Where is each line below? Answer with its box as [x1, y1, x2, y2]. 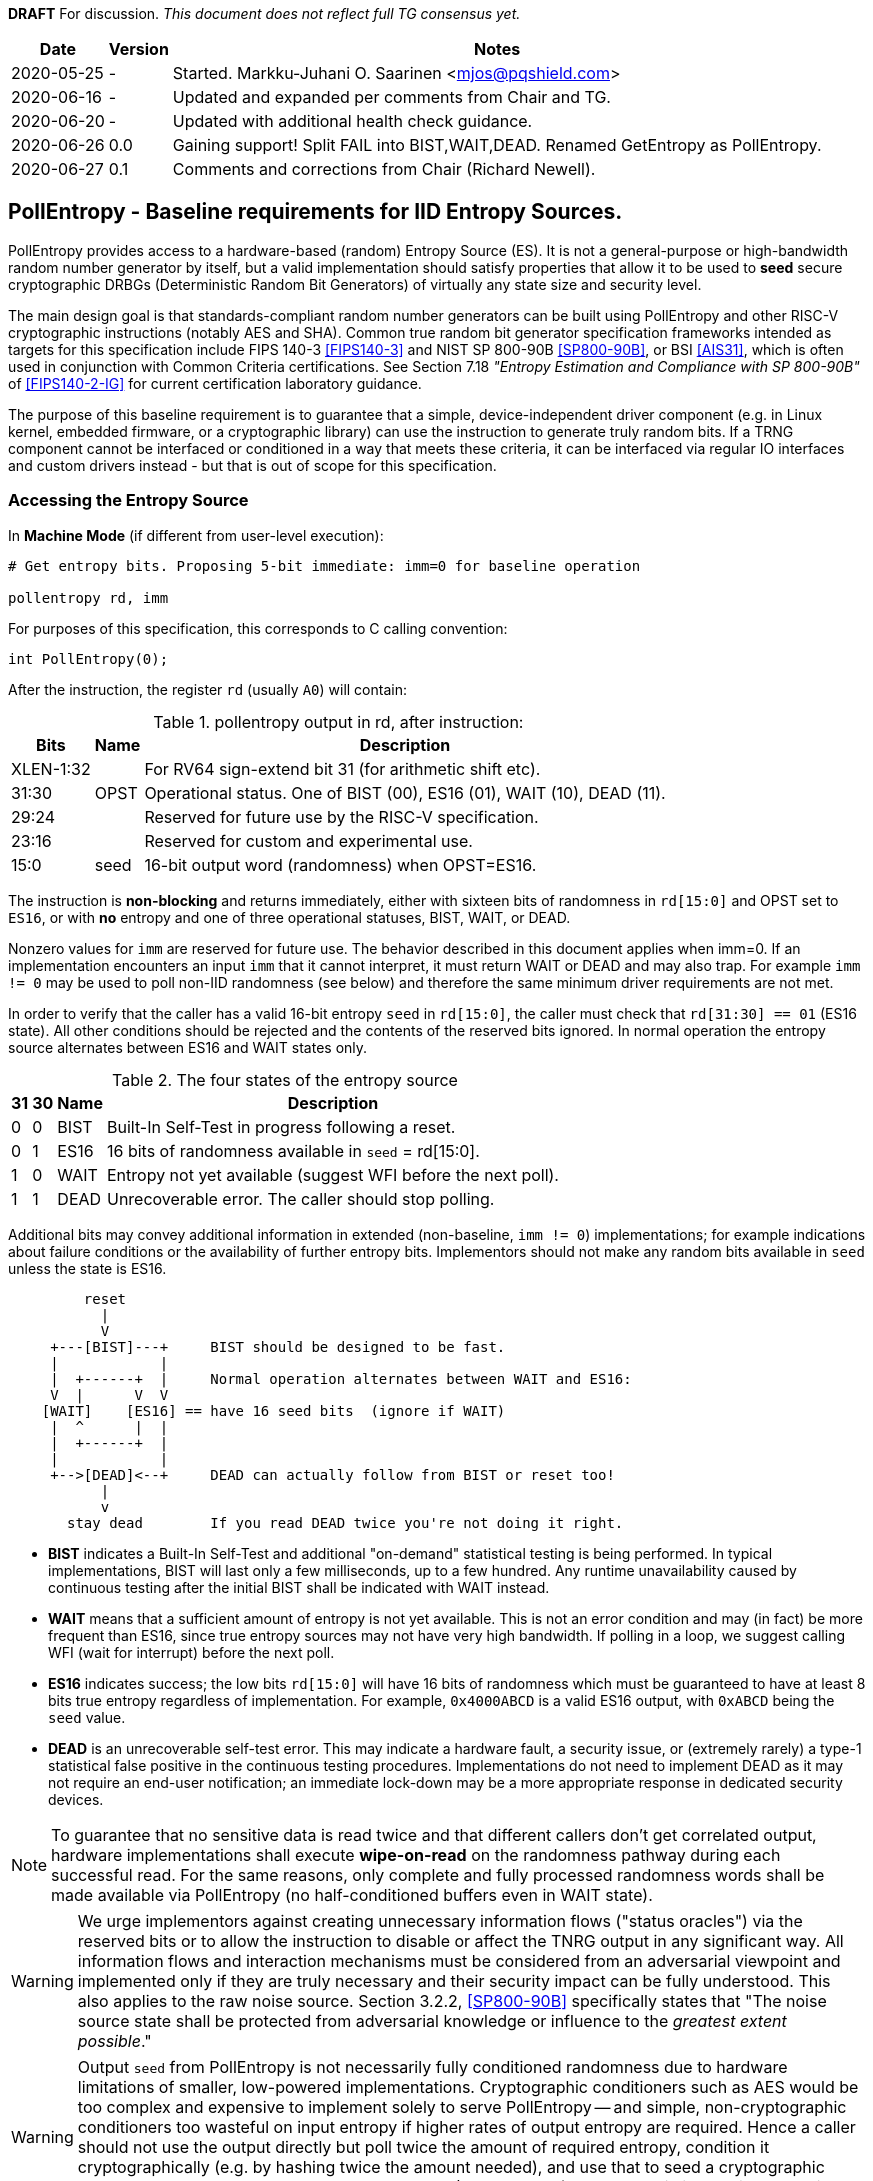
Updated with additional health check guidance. [172, 111, 533, 131]
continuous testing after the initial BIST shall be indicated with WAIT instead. [48, 1578, 550, 1596]
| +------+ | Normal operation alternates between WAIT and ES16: [50, 1370, 632, 1387]
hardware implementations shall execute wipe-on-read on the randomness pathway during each [51, 1844, 781, 1865]
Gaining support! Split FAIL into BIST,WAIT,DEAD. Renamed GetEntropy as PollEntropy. [172, 135, 822, 155]
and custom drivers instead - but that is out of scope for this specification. [8, 456, 497, 474]
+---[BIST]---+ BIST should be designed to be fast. [50, 1338, 506, 1355]
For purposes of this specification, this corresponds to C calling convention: [8, 619, 508, 637]
